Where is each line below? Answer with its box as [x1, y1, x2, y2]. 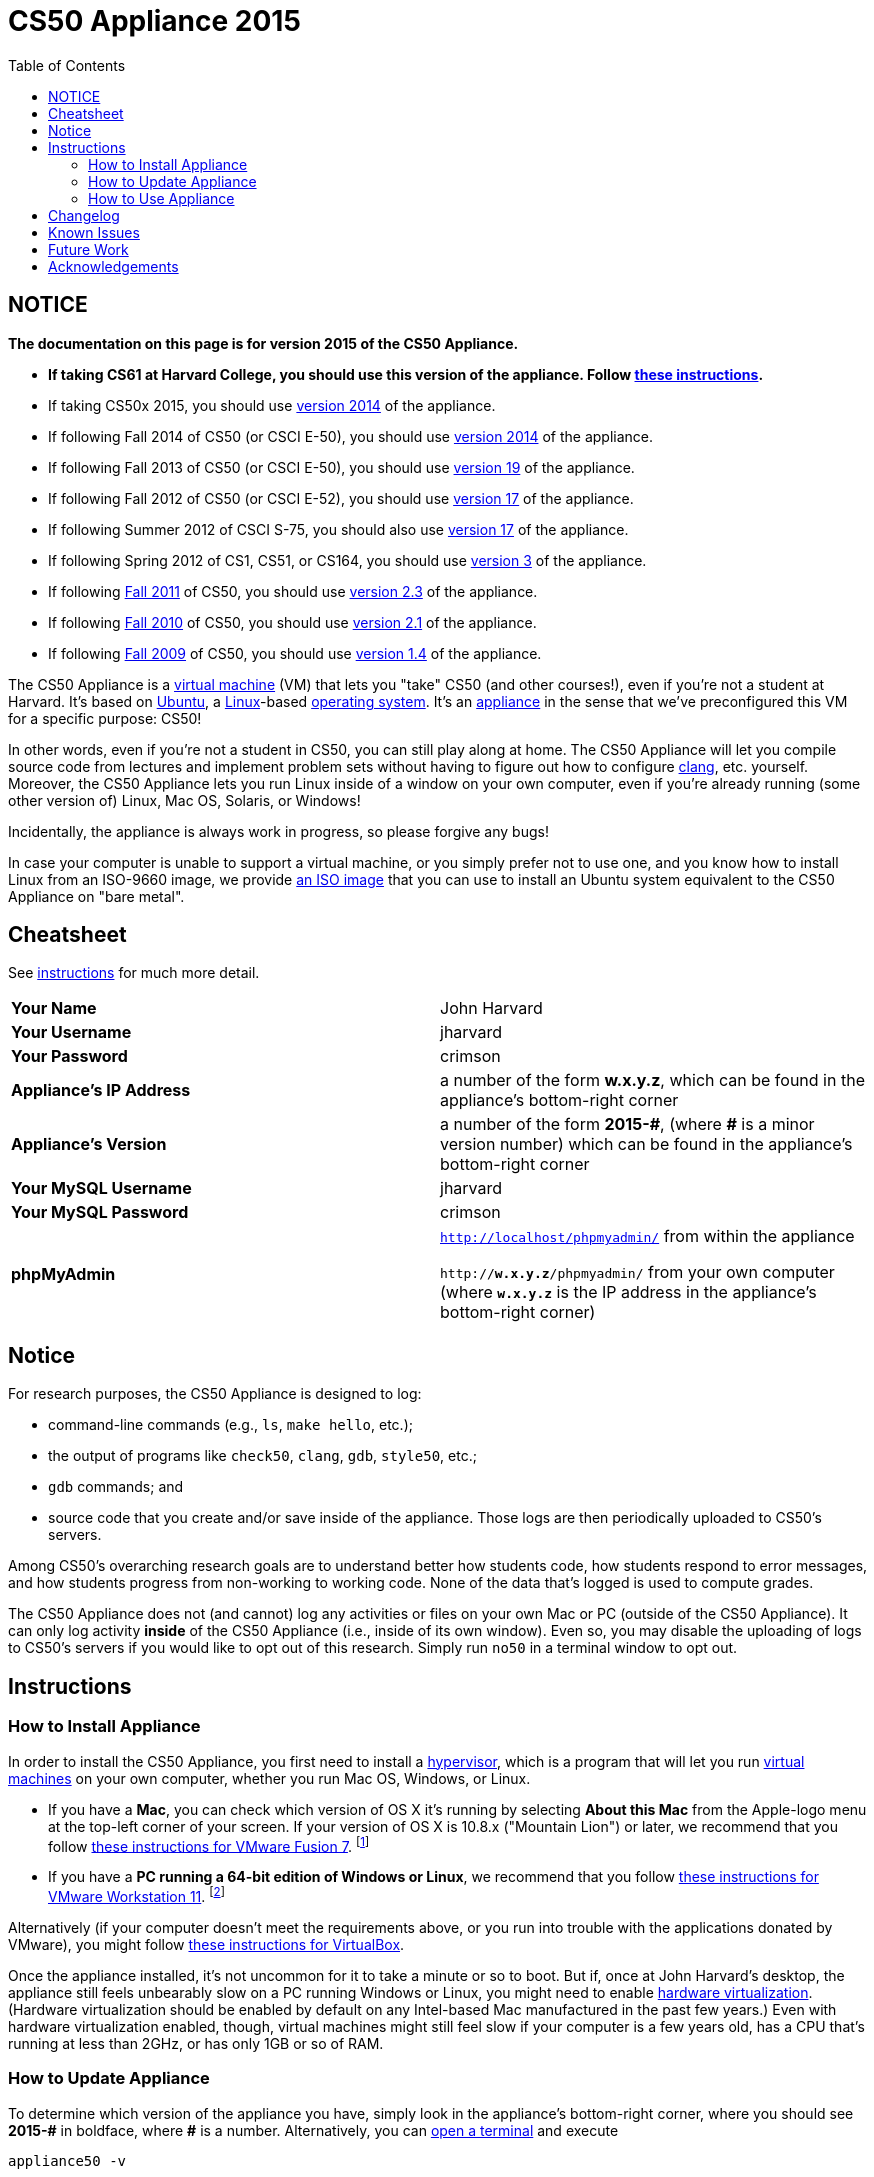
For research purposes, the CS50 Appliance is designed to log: [8, 1385, 422, 1403]
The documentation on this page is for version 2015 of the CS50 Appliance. [8, 334, 519, 352]
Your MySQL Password [11, 1202, 189, 1223]
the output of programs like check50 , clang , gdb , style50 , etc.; [48, 1447, 477, 1465]
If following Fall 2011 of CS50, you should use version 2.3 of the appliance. [48, 582, 538, 600]
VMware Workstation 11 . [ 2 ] [48, 1885, 225, 1905]
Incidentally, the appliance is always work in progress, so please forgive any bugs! [8, 822, 549, 840]
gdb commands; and [48, 1478, 184, 1496]
